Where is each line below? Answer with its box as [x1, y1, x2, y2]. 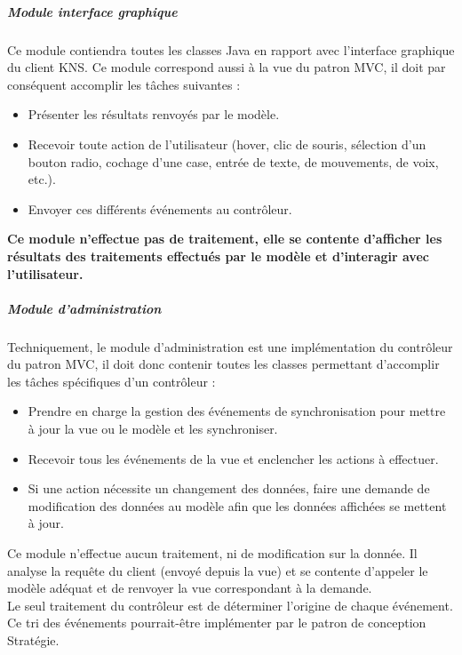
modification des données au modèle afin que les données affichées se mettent [28, 496, 447, 515]
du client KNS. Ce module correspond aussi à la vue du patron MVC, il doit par [7, 58, 446, 76]
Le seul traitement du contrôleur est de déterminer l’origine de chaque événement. [7, 595, 453, 614]
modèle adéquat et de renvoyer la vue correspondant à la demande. [7, 579, 372, 597]
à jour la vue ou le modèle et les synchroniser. [28, 419, 278, 438]
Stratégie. [7, 630, 60, 649]
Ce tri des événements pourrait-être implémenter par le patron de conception [7, 613, 426, 632]
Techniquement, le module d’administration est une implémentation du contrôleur [7, 337, 453, 355]
